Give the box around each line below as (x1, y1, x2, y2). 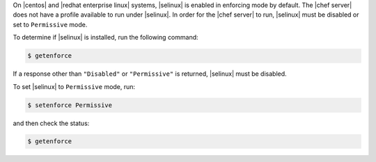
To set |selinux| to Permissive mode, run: (13, 82, 136, 90)
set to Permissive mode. (13, 20, 88, 29)
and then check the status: (13, 119, 90, 127)
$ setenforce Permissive (27, 101, 113, 109)
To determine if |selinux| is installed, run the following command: (13, 33, 198, 42)
